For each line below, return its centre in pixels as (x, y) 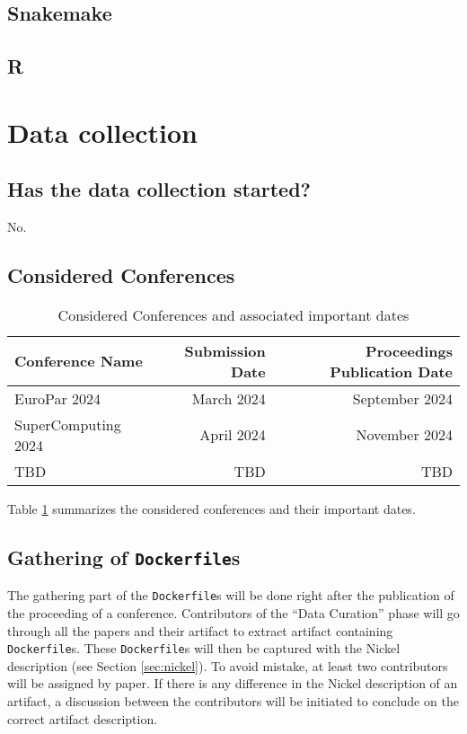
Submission (225, 350)
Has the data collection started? (159, 189)
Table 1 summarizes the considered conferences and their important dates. (211, 508)
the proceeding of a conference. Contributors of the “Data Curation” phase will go (233, 612)
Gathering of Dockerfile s (124, 557)
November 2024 (404, 435)
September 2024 (402, 398)
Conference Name (79, 361)
